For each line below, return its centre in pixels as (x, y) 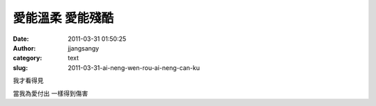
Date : (21, 39)
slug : (20, 68)
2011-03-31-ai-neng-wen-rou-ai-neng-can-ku (134, 68)
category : (28, 58)
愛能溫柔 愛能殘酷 (63, 18)
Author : (24, 48)
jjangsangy (84, 48)
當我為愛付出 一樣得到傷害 (50, 93)
